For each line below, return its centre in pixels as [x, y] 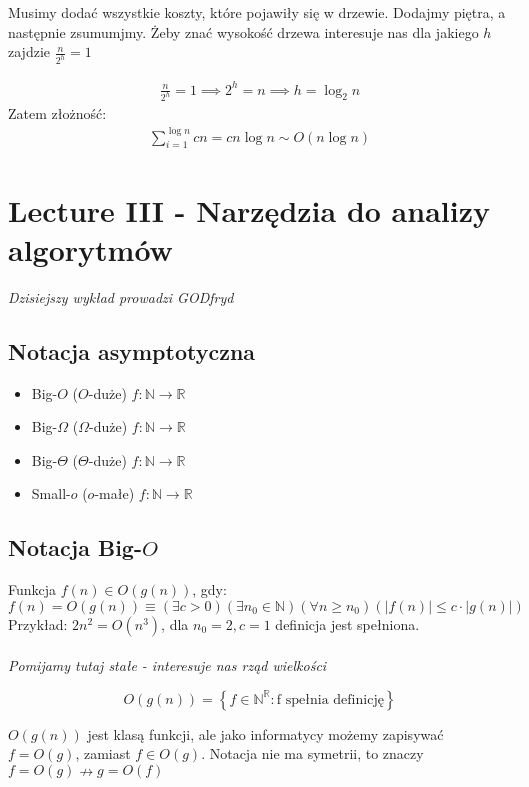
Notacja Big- [75, 547]
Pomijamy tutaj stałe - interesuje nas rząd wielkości [167, 665]
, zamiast [103, 753]
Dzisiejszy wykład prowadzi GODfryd [121, 296]
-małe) [114, 493]
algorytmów [90, 248]
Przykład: [38, 623]
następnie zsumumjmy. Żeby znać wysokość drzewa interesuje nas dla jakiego [243, 31]
